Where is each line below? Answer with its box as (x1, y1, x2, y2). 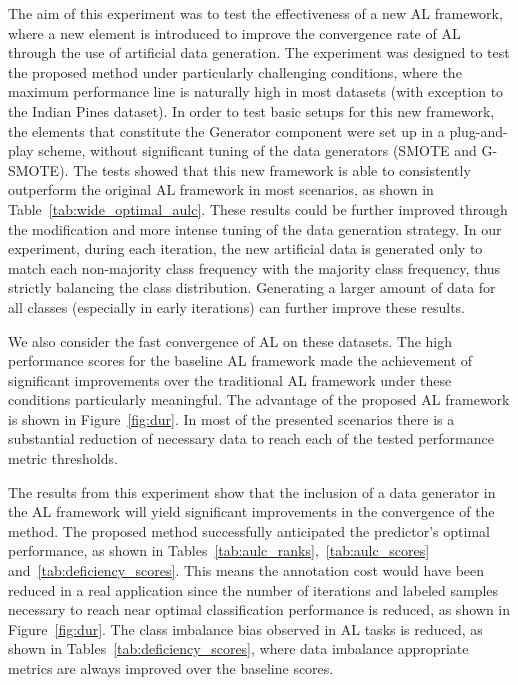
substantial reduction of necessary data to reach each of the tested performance (8, 428, 494, 449)
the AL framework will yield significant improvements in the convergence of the (8, 501, 495, 522)
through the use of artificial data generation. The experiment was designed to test (8, 42, 510, 63)
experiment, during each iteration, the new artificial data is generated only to (8, 238, 483, 259)
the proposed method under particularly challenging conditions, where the (8, 61, 462, 82)
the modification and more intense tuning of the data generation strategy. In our (8, 218, 502, 239)
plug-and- (449, 120, 508, 141)
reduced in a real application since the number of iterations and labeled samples (8, 579, 499, 600)
